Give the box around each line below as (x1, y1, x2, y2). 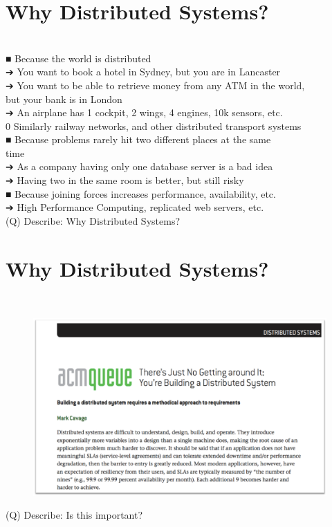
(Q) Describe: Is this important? (6, 508, 143, 522)
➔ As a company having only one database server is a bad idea (6, 159, 273, 174)
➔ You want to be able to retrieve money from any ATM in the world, (6, 77, 305, 92)
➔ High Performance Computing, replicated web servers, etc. (6, 200, 264, 214)
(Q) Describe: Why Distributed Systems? (6, 213, 180, 228)
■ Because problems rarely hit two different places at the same (6, 132, 271, 147)
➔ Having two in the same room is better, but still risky (6, 173, 244, 187)
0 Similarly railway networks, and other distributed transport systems (6, 118, 302, 133)
